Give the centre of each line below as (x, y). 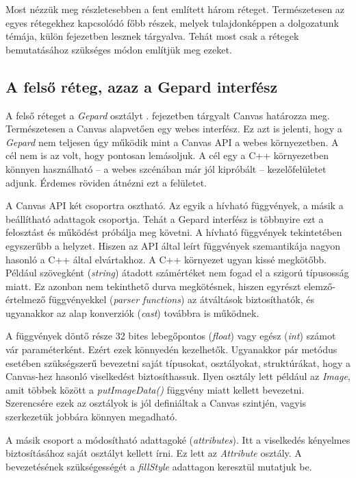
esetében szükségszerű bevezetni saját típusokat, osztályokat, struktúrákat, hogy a (178, 362)
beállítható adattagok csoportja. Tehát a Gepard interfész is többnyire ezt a (165, 218)
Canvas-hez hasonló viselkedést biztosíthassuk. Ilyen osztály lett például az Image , (178, 376)
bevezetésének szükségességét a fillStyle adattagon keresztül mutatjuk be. (159, 466)
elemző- (320, 286)
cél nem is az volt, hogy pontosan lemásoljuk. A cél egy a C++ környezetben (167, 155)
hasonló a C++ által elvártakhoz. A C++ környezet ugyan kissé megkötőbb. (166, 259)
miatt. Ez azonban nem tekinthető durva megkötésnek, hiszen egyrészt (153, 286)
